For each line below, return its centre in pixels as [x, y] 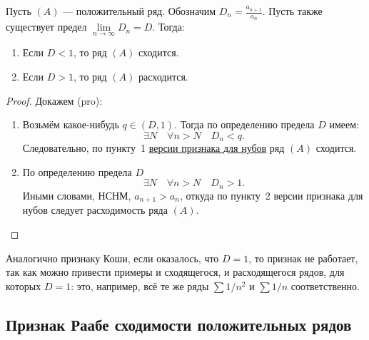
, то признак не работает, [303, 258]
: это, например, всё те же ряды [140, 285]
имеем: [344, 124]
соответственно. [325, 285]
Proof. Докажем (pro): [54, 100]
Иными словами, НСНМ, [77, 195]
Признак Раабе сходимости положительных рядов [179, 324]
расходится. [163, 77]
